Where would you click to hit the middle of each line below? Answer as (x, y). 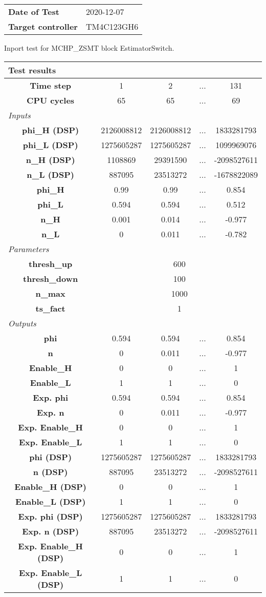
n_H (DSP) (50, 159)
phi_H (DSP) (51, 130)
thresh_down (51, 278)
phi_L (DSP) (50, 145)
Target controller (43, 26)
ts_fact (50, 308)
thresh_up (51, 263)
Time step (51, 85)
